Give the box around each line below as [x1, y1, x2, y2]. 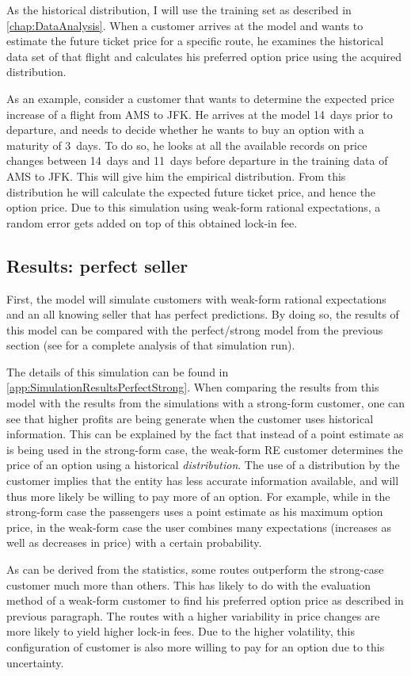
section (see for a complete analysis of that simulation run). [6, 337, 295, 353]
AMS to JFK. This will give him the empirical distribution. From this [6, 167, 346, 184]
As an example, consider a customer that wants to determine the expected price [6, 90, 394, 106]
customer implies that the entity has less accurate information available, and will [6, 472, 399, 489]
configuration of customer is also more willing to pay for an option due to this [6, 638, 385, 655]
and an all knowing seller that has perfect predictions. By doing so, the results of [6, 306, 399, 323]
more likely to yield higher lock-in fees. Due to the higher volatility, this [6, 623, 355, 640]
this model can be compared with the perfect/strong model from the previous [6, 321, 383, 338]
